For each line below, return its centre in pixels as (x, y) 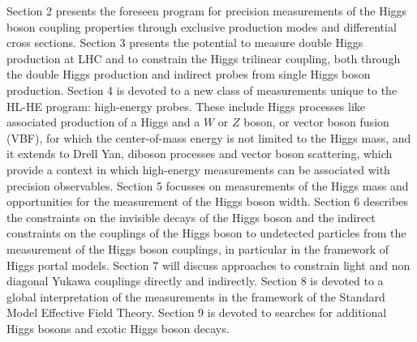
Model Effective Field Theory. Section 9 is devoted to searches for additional (197, 312)
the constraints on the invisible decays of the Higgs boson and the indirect (191, 217)
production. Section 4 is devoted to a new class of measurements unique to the (202, 90)
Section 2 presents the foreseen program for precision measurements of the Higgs (207, 11)
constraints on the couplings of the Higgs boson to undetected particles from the (206, 233)
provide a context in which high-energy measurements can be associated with (198, 169)
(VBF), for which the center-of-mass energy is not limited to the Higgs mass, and (209, 137)
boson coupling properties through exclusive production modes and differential (202, 26)
